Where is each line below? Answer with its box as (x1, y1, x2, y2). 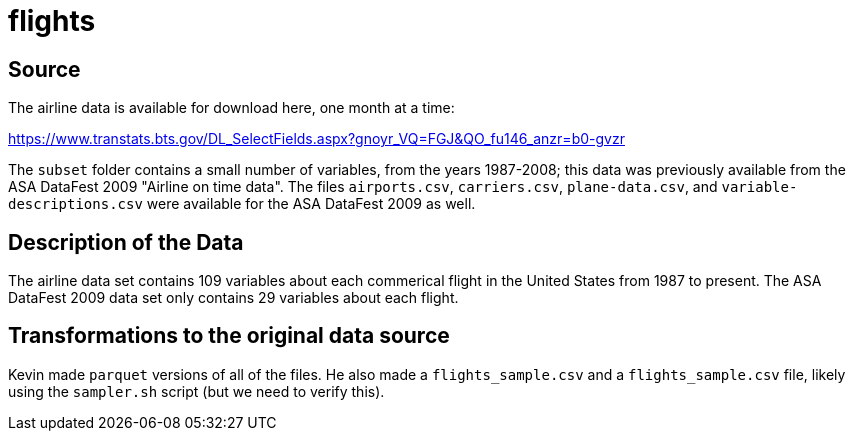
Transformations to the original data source (8, 323, 450, 349)
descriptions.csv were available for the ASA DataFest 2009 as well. (8, 195, 476, 213)
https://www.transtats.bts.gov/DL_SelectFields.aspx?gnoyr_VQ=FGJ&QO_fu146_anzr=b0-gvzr (8, 130, 625, 148)
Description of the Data (8, 229, 244, 255)
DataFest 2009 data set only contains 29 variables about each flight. (8, 289, 459, 307)
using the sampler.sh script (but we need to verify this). (8, 382, 385, 400)
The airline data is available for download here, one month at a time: (8, 99, 455, 117)
